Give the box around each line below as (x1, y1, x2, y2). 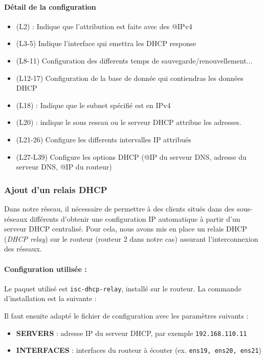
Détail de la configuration (4, 1, 96, 12)
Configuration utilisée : (4, 263, 87, 274)
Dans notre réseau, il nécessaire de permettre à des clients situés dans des (4, 203, 235, 214)
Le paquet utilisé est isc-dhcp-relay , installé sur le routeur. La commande (4, 283, 241, 293)
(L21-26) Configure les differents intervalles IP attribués (16, 134, 191, 144)
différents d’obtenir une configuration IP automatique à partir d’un (30, 213, 240, 224)
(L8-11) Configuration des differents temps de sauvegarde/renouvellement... (16, 55, 253, 66)
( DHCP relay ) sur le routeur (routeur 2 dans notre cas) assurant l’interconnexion (4, 233, 258, 244)
